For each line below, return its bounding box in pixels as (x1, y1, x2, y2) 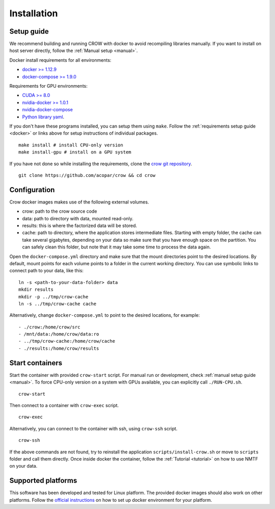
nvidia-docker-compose (22, 107, 73, 113)
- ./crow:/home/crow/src (18, 324, 80, 330)
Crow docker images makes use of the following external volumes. (9, 199, 149, 205)
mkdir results (18, 287, 53, 293)
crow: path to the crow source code (22, 208, 97, 214)
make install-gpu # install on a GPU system (18, 149, 132, 155)
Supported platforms (9, 476, 77, 485)
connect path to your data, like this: (9, 268, 84, 274)
